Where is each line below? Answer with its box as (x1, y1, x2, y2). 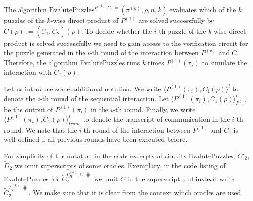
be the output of (4, 104, 53, 114)
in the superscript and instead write (127, 174, 235, 184)
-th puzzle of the (156, 25, 206, 36)
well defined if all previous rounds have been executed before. (4, 134, 188, 144)
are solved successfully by (138, 15, 214, 25)
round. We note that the (4, 124, 77, 134)
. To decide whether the (81, 25, 152, 36)
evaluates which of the (169, 4, 236, 15)
